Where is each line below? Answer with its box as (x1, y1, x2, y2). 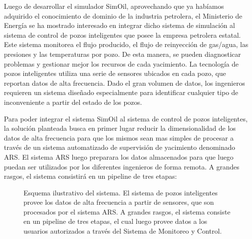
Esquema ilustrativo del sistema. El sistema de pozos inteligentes (23, 187, 218, 197)
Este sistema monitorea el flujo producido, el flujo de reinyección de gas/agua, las (4, 39, 249, 49)
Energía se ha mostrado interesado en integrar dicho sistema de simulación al (4, 20, 235, 30)
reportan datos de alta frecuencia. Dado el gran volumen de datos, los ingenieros (4, 77, 245, 88)
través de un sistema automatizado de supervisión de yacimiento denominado (4, 142, 235, 152)
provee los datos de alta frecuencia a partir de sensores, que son (23, 197, 214, 207)
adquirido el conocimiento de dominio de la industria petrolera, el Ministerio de (4, 10, 242, 21)
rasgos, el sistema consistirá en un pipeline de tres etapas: (4, 171, 177, 181)
